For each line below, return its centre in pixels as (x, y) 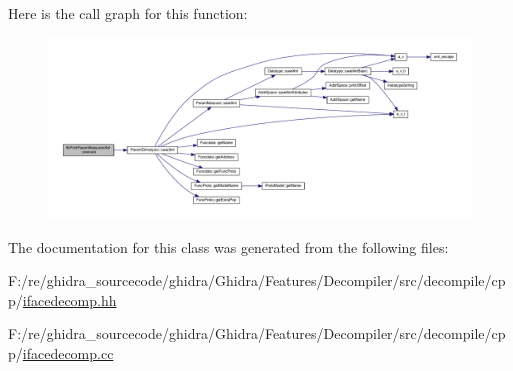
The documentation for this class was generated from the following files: (228, 246)
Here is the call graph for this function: (128, 13)
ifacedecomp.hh (69, 299)
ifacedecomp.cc (68, 352)
